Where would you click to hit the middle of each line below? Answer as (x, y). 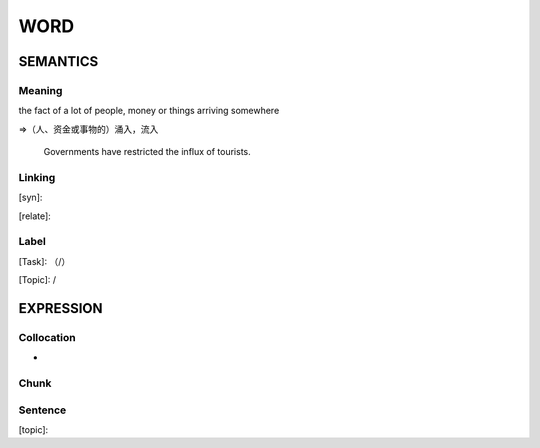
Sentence (42, 410)
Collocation (47, 337)
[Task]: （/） (44, 261)
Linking (37, 177)
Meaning (40, 90)
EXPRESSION (60, 308)
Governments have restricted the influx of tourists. (147, 152)
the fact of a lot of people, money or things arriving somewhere (149, 111)
